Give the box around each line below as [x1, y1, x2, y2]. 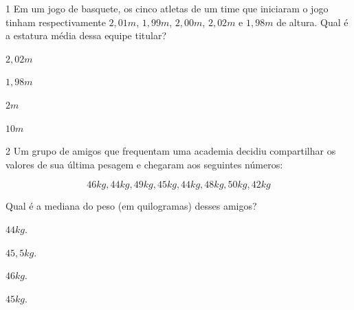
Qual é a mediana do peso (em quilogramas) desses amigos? [5, 199, 257, 213]
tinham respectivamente [5, 14, 106, 29]
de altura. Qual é [276, 14, 349, 29]
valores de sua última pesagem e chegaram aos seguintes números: [5, 157, 283, 171]
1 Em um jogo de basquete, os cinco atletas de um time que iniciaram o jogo [5, 1, 329, 15]
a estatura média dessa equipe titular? [5, 28, 167, 43]
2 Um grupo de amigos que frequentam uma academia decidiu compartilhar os [5, 144, 336, 158]
